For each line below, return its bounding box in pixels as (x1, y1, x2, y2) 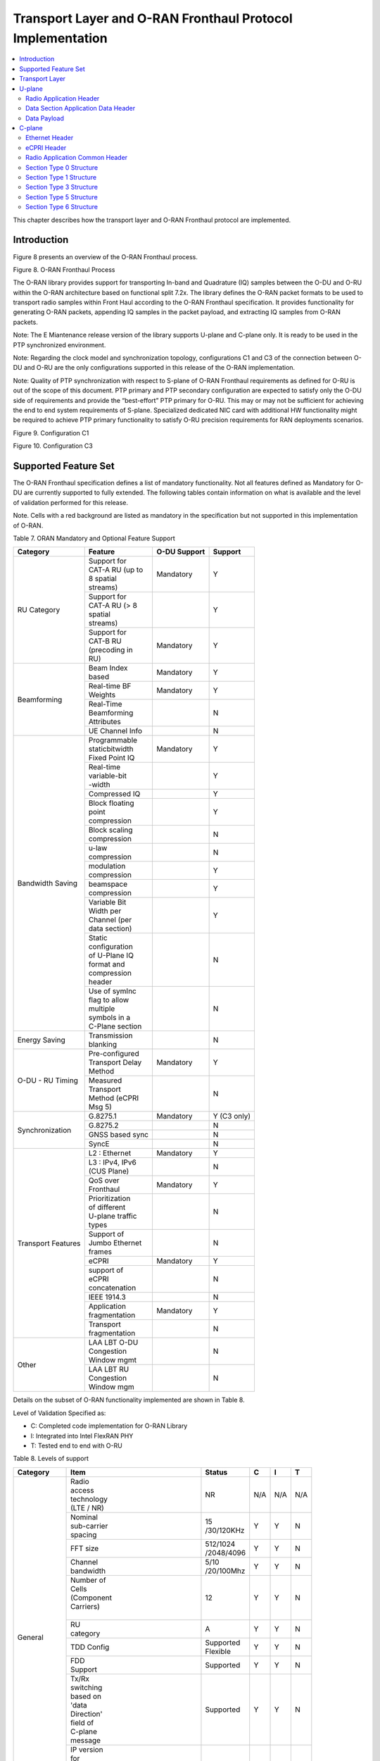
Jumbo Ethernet (88, 1238, 142, 1248)
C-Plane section (88, 1021, 142, 1031)
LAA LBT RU (88, 1364, 129, 1374)
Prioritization (88, 1194, 131, 1204)
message (70, 1735, 101, 1745)
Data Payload (25, 113, 65, 123)
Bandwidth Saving (17, 878, 77, 888)
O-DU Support (156, 547, 205, 556)
